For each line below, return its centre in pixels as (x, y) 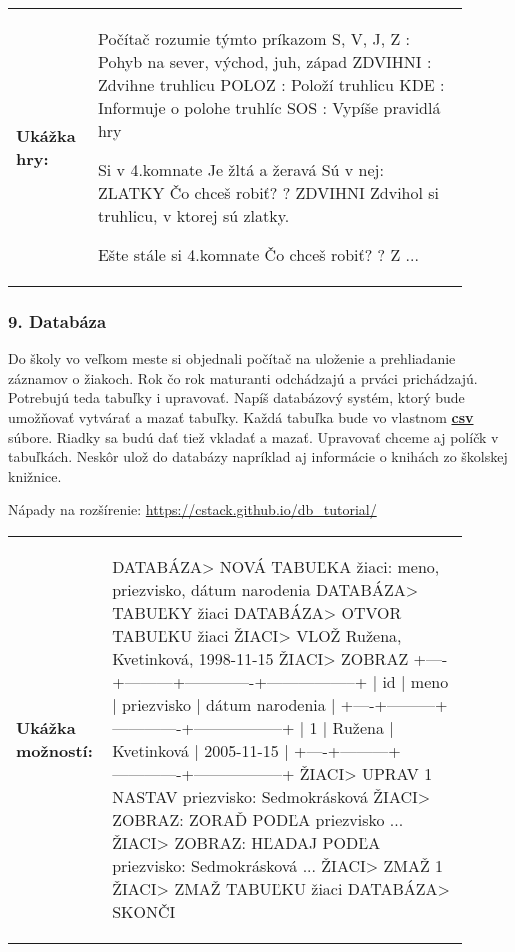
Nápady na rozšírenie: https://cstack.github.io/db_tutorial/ (192, 509)
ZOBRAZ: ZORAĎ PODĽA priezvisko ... (258, 819)
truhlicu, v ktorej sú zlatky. (193, 215)
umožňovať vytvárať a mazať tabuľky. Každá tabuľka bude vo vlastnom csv (241, 417)
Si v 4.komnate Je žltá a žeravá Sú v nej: (240, 169)
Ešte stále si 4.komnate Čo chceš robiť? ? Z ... (258, 254)
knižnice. (35, 475)
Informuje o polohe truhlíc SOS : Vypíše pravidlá (269, 107)
